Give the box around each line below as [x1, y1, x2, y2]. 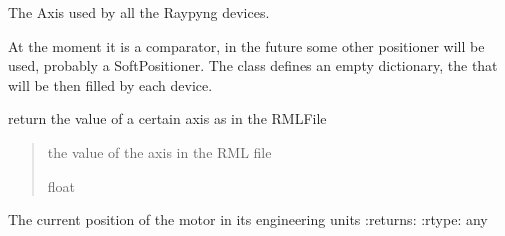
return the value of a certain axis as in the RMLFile [8, 108, 327, 129]
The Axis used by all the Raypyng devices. [8, 2, 270, 22]
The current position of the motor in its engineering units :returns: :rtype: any [8, 209, 488, 230]
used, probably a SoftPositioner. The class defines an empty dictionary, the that [8, 55, 498, 76]
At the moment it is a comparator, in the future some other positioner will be [8, 35, 485, 56]
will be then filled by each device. [8, 74, 213, 95]
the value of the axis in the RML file [47, 141, 272, 162]
